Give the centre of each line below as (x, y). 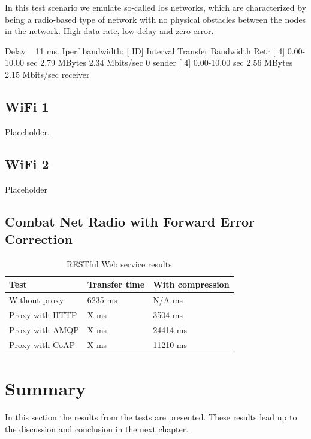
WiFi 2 (27, 164)
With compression (191, 284)
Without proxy (37, 300)
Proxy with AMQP (44, 329)
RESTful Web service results (119, 263)
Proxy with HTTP (43, 315)
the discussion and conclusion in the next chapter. (97, 429)
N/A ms (168, 300)
